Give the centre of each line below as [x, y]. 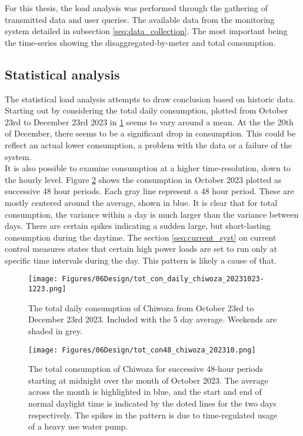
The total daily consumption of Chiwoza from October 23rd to [141, 307]
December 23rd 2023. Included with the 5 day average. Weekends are [153, 319]
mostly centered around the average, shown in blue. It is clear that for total [141, 202]
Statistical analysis [62, 74]
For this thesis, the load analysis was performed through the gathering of [136, 8]
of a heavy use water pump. [78, 426]
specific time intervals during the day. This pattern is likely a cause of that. [141, 260]
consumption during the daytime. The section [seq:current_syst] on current [141, 237]
